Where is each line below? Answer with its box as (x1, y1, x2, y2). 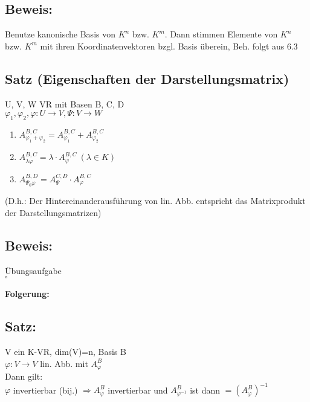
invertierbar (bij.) (13, 383, 78, 396)
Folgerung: (5, 287, 50, 300)
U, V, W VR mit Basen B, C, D (5, 97, 124, 110)
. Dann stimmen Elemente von (164, 28, 278, 40)
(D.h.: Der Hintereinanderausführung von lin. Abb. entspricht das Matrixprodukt (5, 194, 306, 207)
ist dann (190, 383, 221, 396)
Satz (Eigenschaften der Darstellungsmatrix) (5, 69, 289, 88)
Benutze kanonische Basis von (5, 28, 115, 40)
